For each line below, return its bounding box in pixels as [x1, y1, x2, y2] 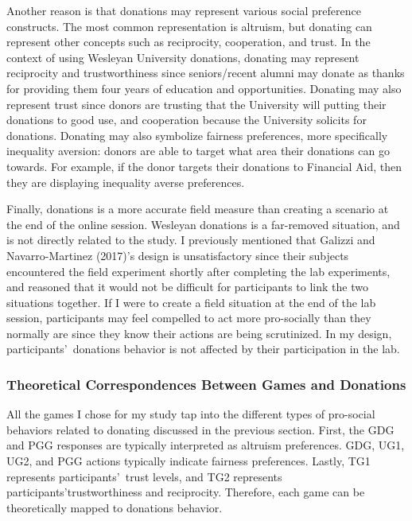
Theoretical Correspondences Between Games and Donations [6, 374, 406, 394]
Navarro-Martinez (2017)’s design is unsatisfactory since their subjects [6, 247, 349, 263]
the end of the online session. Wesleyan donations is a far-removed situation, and [6, 216, 400, 232]
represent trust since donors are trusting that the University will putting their [6, 95, 387, 112]
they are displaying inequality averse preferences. [6, 173, 245, 190]
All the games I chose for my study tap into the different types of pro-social [6, 406, 375, 422]
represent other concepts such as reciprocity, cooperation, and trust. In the [6, 33, 371, 50]
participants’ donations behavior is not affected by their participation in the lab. [6, 340, 400, 357]
